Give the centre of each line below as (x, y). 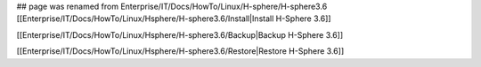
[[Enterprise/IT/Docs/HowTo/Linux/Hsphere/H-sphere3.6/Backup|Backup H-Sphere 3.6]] (180, 34)
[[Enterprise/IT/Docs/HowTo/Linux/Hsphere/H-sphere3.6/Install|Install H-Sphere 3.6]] (174, 19)
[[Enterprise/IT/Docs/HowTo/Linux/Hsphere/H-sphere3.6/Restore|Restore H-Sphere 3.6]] (180, 51)
